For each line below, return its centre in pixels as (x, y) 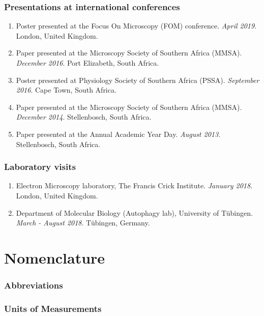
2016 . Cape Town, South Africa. (66, 90)
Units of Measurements (53, 308)
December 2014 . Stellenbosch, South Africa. (84, 117)
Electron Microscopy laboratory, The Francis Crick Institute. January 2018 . (134, 185)
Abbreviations (34, 285)
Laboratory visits (40, 167)
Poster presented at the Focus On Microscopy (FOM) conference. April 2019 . (136, 26)
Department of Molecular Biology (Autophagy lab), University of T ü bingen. (134, 212)
